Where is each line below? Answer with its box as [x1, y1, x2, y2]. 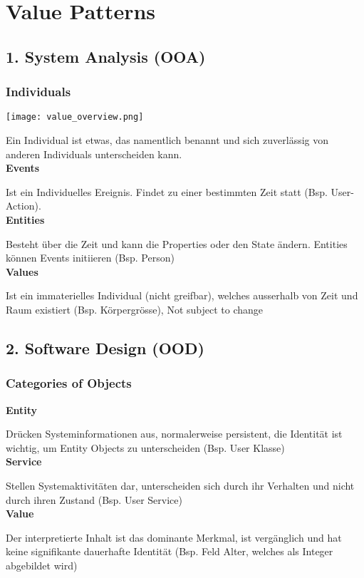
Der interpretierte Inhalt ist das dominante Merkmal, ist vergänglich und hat [6, 530, 342, 545]
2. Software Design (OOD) [6, 336, 204, 358]
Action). [6, 198, 41, 213]
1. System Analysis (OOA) [6, 45, 206, 67]
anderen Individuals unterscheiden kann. [6, 146, 182, 161]
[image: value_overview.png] [6, 112, 144, 123]
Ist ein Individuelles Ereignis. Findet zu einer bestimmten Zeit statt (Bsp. [6, 184, 328, 199]
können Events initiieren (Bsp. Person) [6, 250, 175, 265]
